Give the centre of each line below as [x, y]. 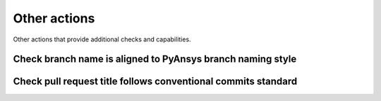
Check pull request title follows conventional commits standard [155, 82]
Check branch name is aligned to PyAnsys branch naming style [155, 59]
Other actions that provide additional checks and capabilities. [102, 39]
